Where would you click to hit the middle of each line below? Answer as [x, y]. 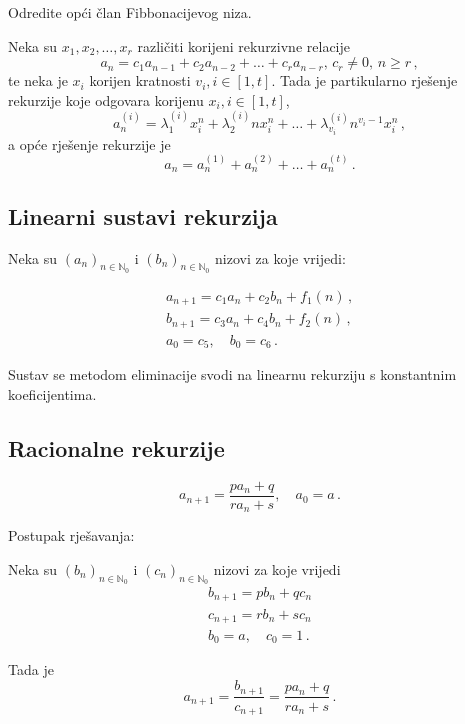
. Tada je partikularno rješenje [364, 80]
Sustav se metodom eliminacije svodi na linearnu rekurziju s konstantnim [232, 374]
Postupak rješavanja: [71, 535]
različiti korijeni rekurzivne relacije [243, 45]
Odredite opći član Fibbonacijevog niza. [130, 12]
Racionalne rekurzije [116, 447]
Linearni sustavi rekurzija [143, 215]
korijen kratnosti [140, 80]
